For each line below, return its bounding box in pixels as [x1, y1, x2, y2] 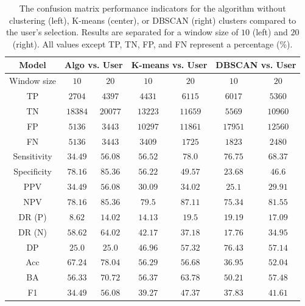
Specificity [13, 165, 52, 178]
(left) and [252, 26, 288, 38]
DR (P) [18, 210, 47, 223]
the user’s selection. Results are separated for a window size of [5, 26, 239, 38]
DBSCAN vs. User [216, 58, 296, 71]
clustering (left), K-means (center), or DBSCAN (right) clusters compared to [9, 13, 296, 26]
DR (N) [18, 225, 47, 238]
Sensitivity [13, 150, 52, 162]
